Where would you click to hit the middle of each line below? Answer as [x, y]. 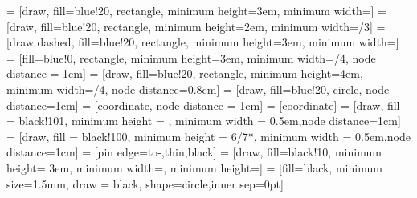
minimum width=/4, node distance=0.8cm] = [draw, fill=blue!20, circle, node [198, 89]
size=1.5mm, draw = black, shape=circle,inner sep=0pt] [145, 183]
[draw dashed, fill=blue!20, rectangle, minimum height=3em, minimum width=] [203, 42]
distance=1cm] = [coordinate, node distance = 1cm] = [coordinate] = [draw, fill [203, 105]
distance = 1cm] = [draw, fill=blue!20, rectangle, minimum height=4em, [185, 73]
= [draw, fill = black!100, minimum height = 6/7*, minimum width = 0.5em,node [208, 136]
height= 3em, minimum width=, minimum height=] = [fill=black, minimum [194, 167]
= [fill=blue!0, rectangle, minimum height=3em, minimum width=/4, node [191, 57]
